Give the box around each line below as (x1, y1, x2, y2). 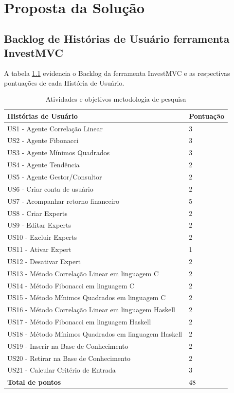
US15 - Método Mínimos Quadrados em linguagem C (7, 292, 166, 303)
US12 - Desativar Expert (7, 256, 81, 266)
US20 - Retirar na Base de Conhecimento (7, 353, 130, 363)
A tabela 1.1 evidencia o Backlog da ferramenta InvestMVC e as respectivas (4, 68, 230, 78)
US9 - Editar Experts (7, 220, 71, 230)
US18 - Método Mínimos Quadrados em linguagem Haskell (7, 328, 182, 339)
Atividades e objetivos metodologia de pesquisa (45, 94, 186, 104)
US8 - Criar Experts (7, 208, 68, 218)
